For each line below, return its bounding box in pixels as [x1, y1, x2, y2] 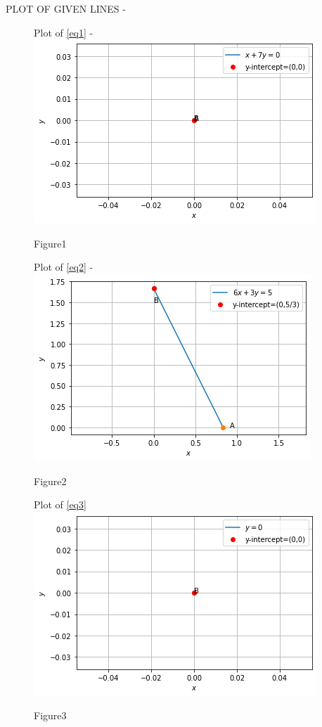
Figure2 [34, 473, 67, 488]
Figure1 [34, 236, 67, 250]
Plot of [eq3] [34, 497, 86, 512]
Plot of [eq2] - [34, 259, 94, 274]
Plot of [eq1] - [34, 25, 94, 39]
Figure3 [34, 708, 67, 723]
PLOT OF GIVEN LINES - [6, 1, 126, 15]
